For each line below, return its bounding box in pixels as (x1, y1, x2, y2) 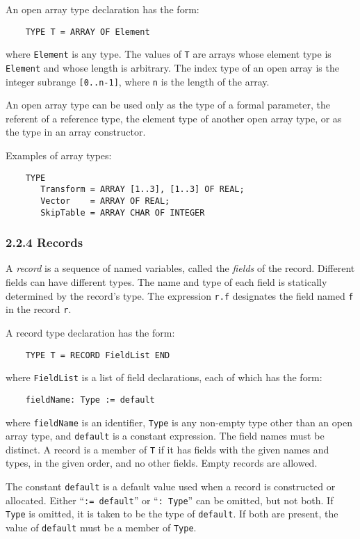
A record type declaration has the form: (6, 325, 175, 339)
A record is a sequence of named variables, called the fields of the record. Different (6, 261, 355, 275)
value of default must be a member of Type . (6, 520, 197, 535)
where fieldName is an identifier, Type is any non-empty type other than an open (6, 415, 352, 429)
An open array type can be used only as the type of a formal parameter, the (6, 97, 331, 112)
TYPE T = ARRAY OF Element (25, 26, 150, 37)
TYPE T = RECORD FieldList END (25, 350, 170, 360)
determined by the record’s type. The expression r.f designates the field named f (6, 288, 354, 303)
